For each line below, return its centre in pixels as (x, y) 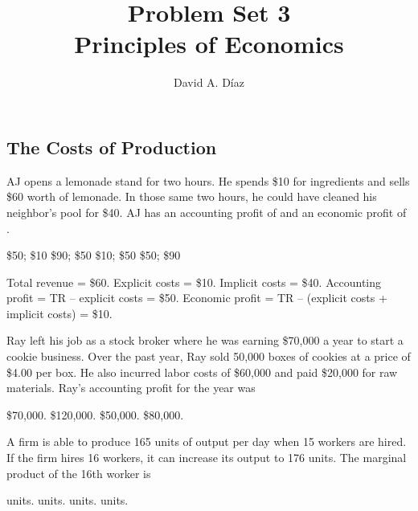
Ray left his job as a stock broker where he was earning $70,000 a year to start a (205, 340)
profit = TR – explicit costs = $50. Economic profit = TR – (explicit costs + (197, 298)
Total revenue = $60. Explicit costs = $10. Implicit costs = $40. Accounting (194, 282)
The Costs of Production (112, 147)
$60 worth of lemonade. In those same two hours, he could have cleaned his (192, 196)
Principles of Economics (209, 44)
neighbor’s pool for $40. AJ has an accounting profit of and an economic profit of (207, 212)
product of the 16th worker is (79, 473)
